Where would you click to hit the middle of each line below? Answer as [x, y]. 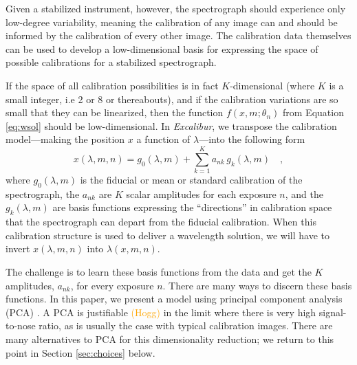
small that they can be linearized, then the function [115, 112]
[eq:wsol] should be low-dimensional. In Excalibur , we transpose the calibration [171, 125]
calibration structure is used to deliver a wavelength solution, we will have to [168, 235]
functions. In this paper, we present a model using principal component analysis [174, 299]
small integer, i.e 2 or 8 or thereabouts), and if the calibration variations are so [172, 99]
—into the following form [252, 139]
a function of [163, 139]
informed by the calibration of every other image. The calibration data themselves [178, 35]
